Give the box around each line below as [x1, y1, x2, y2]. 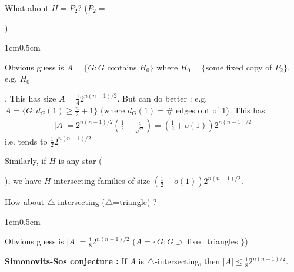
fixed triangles [187, 235, 238, 247]
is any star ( [58, 155, 102, 167]
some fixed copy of [205, 61, 272, 73]
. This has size [5, 92, 56, 104]
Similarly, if [5, 155, 46, 167]
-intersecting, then [155, 255, 220, 267]
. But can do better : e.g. [117, 92, 208, 104]
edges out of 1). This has [176, 103, 265, 116]
